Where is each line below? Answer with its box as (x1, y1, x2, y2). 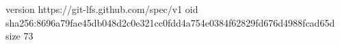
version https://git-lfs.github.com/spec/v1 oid (5, 2, 198, 16)
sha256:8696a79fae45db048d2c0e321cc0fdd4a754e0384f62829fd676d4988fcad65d (5, 15, 335, 29)
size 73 (5, 29, 34, 43)
